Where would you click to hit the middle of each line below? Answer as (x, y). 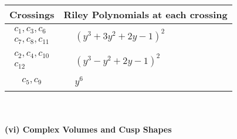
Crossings (32, 14)
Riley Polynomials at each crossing (145, 14)
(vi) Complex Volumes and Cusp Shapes (88, 129)
